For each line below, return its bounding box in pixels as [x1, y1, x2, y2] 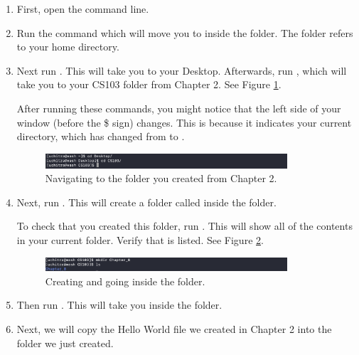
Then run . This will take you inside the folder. [16, 297, 223, 312]
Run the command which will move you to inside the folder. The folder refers [16, 25, 353, 40]
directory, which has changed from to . [16, 129, 185, 144]
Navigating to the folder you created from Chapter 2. [45, 171, 277, 186]
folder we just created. [16, 335, 114, 350]
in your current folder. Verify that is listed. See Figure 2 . [16, 233, 264, 248]
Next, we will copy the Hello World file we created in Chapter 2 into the [16, 322, 332, 337]
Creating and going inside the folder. [45, 273, 205, 288]
